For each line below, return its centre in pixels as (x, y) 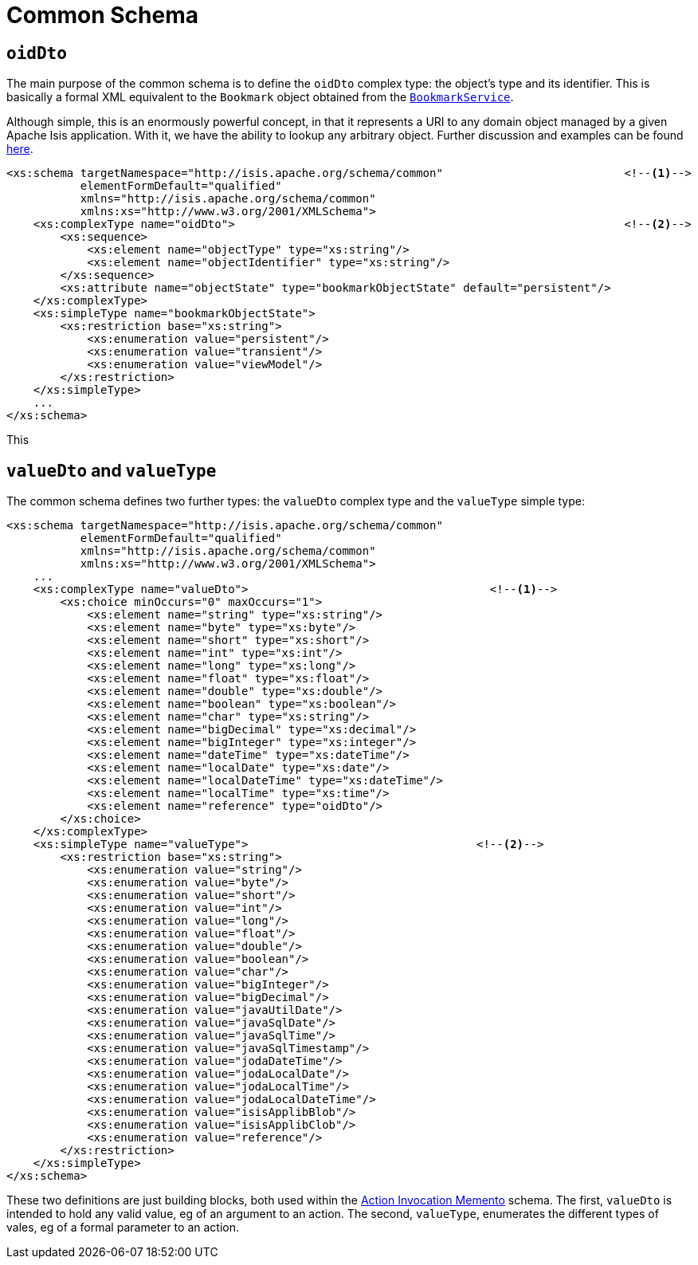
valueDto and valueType (112, 470)
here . (20, 149)
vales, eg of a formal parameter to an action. (123, 1228)
